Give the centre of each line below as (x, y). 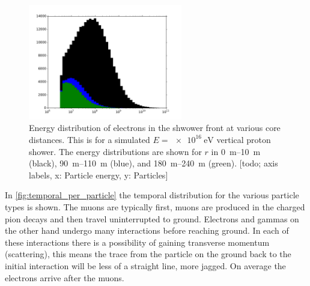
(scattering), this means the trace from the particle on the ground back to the (148, 254)
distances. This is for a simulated (90, 139)
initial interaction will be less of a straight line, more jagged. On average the (145, 265)
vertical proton (244, 139)
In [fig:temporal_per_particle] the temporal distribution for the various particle (152, 195)
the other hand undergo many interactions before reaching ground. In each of (147, 230)
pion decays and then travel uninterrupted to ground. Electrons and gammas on (152, 218)
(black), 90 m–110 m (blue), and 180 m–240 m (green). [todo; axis (153, 163)
